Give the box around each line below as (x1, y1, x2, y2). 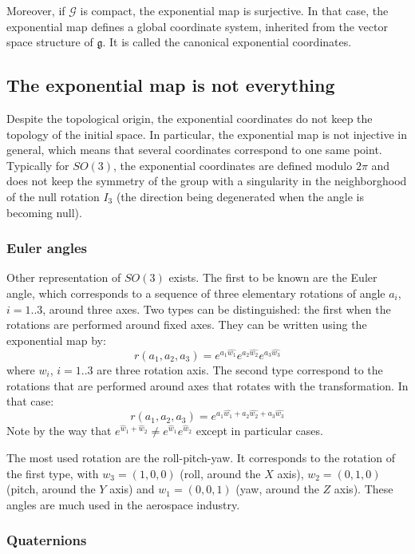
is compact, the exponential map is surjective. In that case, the (80, 2, 389, 18)
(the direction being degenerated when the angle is (116, 188, 365, 204)
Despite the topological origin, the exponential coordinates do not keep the (6, 109, 373, 126)
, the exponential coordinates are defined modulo (113, 156, 353, 173)
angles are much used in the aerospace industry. (6, 496, 240, 512)
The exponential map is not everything (6, 73, 335, 97)
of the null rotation (6, 188, 100, 204)
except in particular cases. (196, 422, 323, 439)
